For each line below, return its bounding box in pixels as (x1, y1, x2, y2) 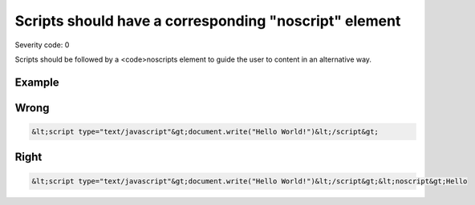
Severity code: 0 (14, 40, 70, 50)
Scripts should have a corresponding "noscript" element (14, 12, 401, 30)
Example (14, 75, 59, 89)
